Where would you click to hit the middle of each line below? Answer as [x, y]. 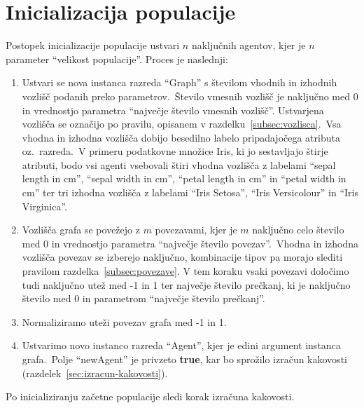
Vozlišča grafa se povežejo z [81, 230]
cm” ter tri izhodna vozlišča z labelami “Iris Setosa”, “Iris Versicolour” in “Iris [190, 192]
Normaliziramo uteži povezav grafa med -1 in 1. [124, 321]
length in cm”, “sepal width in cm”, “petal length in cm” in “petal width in [184, 178]
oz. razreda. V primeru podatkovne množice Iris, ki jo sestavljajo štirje [175, 151]
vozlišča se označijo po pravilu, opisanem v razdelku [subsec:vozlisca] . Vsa [182, 124]
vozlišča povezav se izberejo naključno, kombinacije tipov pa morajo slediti [182, 257]
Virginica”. [45, 206]
